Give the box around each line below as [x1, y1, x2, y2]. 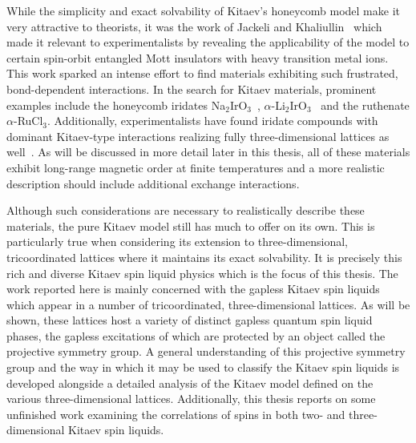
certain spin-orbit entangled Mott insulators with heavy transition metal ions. [6, 49, 389, 66]
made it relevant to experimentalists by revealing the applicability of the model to [6, 34, 410, 50]
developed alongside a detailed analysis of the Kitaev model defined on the [6, 374, 374, 391]
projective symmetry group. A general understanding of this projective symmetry [6, 343, 406, 360]
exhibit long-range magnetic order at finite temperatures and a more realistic [6, 159, 385, 175]
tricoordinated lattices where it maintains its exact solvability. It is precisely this [6, 248, 402, 265]
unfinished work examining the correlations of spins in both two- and [6, 405, 345, 422]
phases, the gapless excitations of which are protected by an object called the [6, 327, 386, 344]
